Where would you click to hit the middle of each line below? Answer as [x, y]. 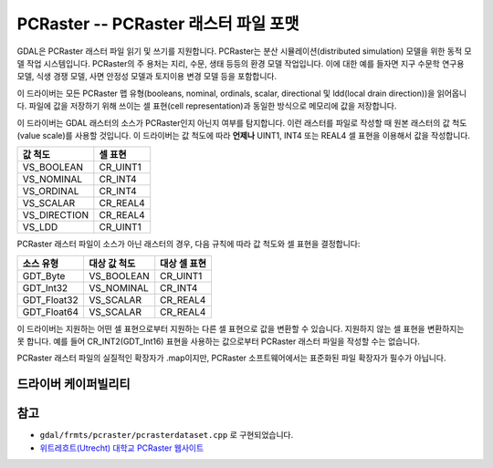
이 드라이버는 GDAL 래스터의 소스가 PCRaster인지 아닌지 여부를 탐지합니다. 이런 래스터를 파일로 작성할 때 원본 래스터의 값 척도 [242, 122]
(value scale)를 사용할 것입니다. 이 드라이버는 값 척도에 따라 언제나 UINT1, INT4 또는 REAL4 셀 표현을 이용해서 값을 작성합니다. [243, 135]
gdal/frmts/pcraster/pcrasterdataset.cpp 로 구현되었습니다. [167, 435]
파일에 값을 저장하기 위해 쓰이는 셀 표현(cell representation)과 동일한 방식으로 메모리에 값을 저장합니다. [213, 106]
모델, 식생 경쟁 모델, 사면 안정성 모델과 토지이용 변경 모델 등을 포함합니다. [147, 77]
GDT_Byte [44, 276]
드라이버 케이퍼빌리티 [74, 385]
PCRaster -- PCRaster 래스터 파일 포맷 [158, 24]
